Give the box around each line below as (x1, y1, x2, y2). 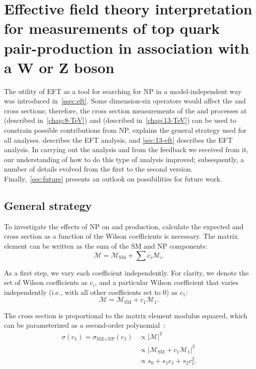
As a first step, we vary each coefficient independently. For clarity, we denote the (4, 267, 249, 277)
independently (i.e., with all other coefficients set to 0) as (4, 286, 178, 297)
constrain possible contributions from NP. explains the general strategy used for (4, 125, 247, 135)
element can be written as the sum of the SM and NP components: (4, 241, 207, 251)
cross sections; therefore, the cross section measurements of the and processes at (4, 105, 247, 115)
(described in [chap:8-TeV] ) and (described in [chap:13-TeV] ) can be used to (4, 115, 237, 125)
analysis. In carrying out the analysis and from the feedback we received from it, (4, 144, 249, 155)
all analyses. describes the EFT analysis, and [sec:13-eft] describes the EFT (4, 134, 233, 145)
